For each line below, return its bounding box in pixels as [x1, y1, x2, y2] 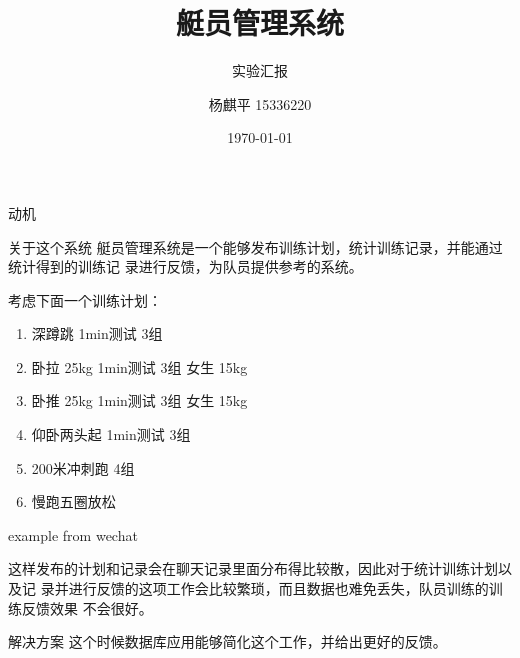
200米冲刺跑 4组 [31, 457, 135, 478]
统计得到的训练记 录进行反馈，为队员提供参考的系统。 [8, 256, 363, 277]
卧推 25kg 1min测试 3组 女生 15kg [31, 390, 248, 411]
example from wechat [8, 524, 138, 545]
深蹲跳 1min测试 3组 [31, 323, 163, 344]
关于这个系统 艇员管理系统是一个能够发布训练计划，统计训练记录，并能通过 [8, 236, 503, 257]
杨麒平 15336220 [208, 93, 312, 114]
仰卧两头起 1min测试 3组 [31, 424, 191, 445]
